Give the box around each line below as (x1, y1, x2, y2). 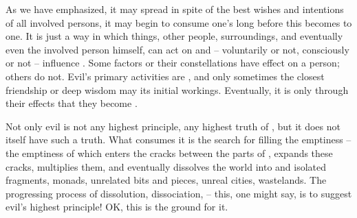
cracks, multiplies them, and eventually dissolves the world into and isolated (6, 159, 327, 173)
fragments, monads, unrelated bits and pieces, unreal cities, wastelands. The (6, 173, 327, 187)
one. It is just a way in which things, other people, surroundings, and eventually (6, 29, 343, 43)
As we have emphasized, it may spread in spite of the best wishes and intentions (6, 2, 344, 16)
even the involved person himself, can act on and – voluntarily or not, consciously (6, 42, 349, 56)
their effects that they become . (6, 96, 138, 110)
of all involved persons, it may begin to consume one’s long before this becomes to (6, 15, 352, 29)
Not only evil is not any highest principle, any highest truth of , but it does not (6, 119, 340, 133)
